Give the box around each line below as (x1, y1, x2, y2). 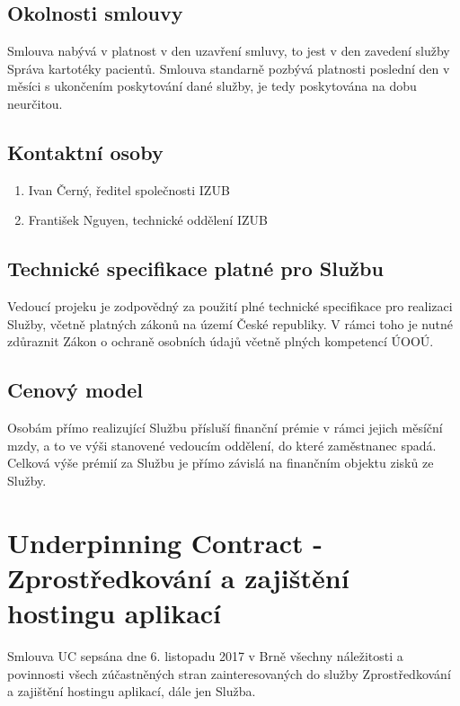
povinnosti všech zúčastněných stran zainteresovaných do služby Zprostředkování (7, 664, 451, 683)
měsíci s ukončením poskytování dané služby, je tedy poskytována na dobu (7, 76, 417, 95)
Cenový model (7, 376, 143, 404)
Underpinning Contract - (7, 523, 323, 560)
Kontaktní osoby (7, 138, 164, 165)
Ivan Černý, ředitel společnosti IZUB (28, 180, 230, 199)
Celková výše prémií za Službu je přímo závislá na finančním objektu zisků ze (7, 453, 434, 472)
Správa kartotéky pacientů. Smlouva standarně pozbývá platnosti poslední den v (7, 58, 450, 77)
